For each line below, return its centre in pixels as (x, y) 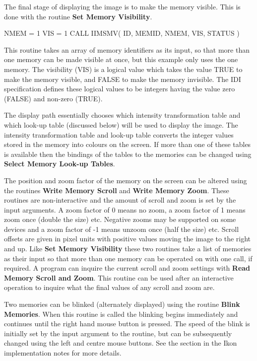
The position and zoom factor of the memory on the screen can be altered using (126, 180)
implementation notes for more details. (63, 353)
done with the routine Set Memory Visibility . (78, 16)
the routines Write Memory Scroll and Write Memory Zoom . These (117, 190)
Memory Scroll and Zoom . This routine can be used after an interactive (119, 277)
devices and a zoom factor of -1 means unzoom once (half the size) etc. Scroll (122, 229)
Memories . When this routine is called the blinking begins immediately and (121, 314)
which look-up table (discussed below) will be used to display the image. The (121, 124)
